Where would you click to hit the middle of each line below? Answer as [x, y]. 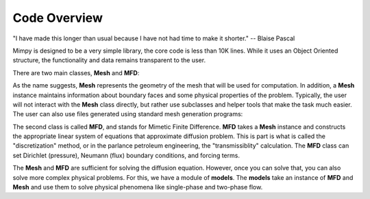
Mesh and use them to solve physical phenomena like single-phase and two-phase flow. [138, 187]
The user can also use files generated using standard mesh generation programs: [128, 114]
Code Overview [58, 18]
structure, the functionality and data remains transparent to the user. [109, 60]
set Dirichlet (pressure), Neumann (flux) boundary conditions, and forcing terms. [126, 155]
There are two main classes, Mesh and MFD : [76, 72]
